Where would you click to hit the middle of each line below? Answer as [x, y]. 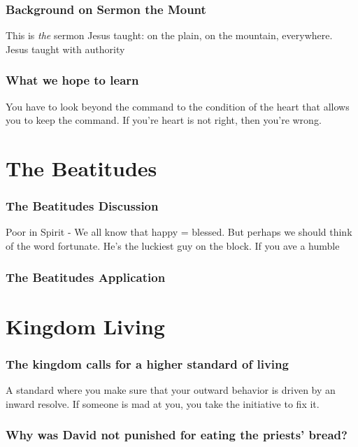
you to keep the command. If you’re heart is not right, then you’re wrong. [164, 120]
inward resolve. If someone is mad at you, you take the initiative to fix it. [163, 403]
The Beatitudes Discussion [82, 206]
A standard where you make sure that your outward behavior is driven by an [171, 390]
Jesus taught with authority [65, 49]
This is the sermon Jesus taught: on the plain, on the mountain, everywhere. [169, 35]
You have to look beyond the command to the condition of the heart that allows [178, 106]
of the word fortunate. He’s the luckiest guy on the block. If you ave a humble [173, 246]
